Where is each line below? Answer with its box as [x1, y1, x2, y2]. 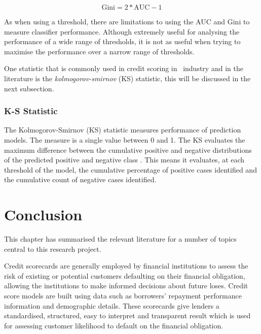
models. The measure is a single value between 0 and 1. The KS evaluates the [4, 134, 245, 145]
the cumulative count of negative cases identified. [4, 174, 157, 185]
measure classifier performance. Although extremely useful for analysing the [4, 26, 240, 37]
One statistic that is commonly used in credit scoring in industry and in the [4, 63, 243, 74]
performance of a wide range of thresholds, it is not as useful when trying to [4, 36, 241, 47]
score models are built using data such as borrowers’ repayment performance [4, 290, 242, 301]
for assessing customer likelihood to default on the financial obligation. [4, 320, 223, 330]
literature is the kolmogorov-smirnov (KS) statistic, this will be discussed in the [4, 73, 251, 83]
